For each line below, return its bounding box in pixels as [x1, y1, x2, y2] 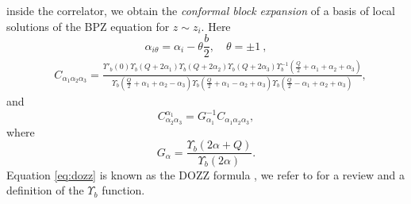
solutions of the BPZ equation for [6, 17, 170, 34]
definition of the [6, 182, 84, 198]
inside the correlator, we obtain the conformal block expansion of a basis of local [6, 2, 396, 18]
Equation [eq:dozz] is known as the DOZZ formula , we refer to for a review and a [6, 166, 405, 183]
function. [102, 182, 145, 198]
